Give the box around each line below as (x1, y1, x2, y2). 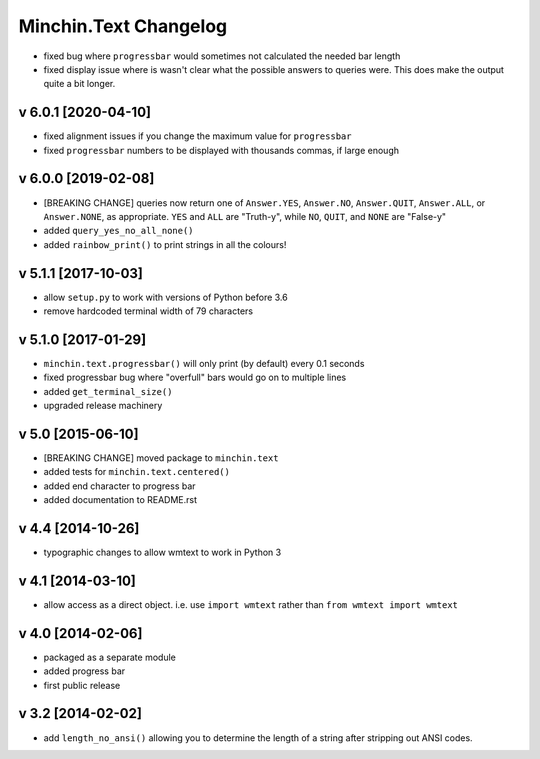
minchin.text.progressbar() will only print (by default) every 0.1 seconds (43, 357, 365, 369)
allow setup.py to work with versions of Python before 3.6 (43, 291, 289, 303)
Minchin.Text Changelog (18, 15, 228, 37)
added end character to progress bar (43, 480, 196, 492)
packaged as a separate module (43, 651, 177, 663)
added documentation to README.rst (43, 494, 197, 506)
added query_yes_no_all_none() (43, 225, 194, 237)
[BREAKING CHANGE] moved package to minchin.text (43, 451, 279, 464)
